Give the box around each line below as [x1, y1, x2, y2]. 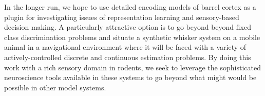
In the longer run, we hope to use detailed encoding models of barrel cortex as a [4, 2, 256, 12]
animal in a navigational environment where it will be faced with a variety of [4, 42, 247, 52]
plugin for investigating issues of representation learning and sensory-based [4, 11, 239, 22]
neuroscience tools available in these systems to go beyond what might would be [4, 72, 257, 83]
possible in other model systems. [4, 82, 106, 92]
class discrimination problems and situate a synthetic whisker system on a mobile [4, 31, 260, 42]
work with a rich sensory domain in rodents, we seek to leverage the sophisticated [4, 62, 261, 72]
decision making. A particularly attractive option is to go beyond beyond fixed [4, 22, 251, 32]
